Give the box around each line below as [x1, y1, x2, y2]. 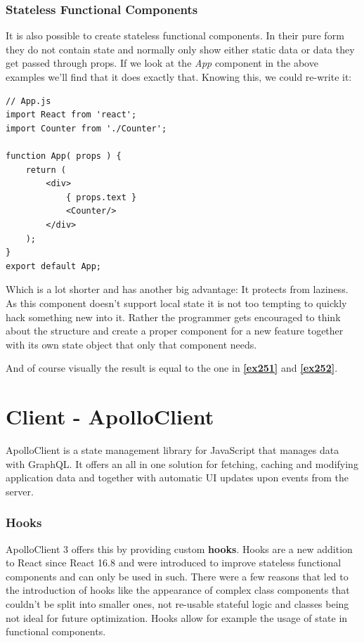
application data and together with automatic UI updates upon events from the [6, 470, 349, 485]
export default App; [6, 261, 102, 271]
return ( [25, 164, 66, 175]
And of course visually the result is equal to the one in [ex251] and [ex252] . [6, 361, 338, 375]
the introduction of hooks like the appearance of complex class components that [6, 583, 350, 597]
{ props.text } [65, 192, 137, 202]
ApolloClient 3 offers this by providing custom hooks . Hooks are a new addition [6, 541, 353, 556]
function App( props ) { [6, 150, 122, 161]
